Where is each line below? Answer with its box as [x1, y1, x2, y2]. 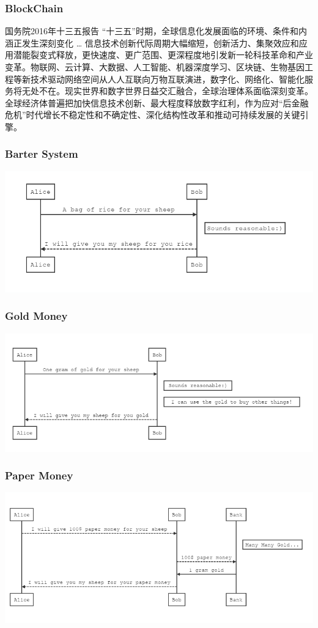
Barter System [5, 146, 78, 161]
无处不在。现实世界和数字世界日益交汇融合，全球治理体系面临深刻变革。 [21, 84, 313, 97]
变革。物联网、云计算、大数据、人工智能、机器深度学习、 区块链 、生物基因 [5, 61, 305, 73]
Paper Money [5, 468, 73, 483]
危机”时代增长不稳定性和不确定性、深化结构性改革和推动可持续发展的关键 [5, 108, 300, 121]
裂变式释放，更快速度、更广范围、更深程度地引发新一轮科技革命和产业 [30, 48, 313, 61]
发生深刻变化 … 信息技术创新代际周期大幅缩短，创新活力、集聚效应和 [21, 36, 299, 49]
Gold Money [5, 308, 68, 323]
